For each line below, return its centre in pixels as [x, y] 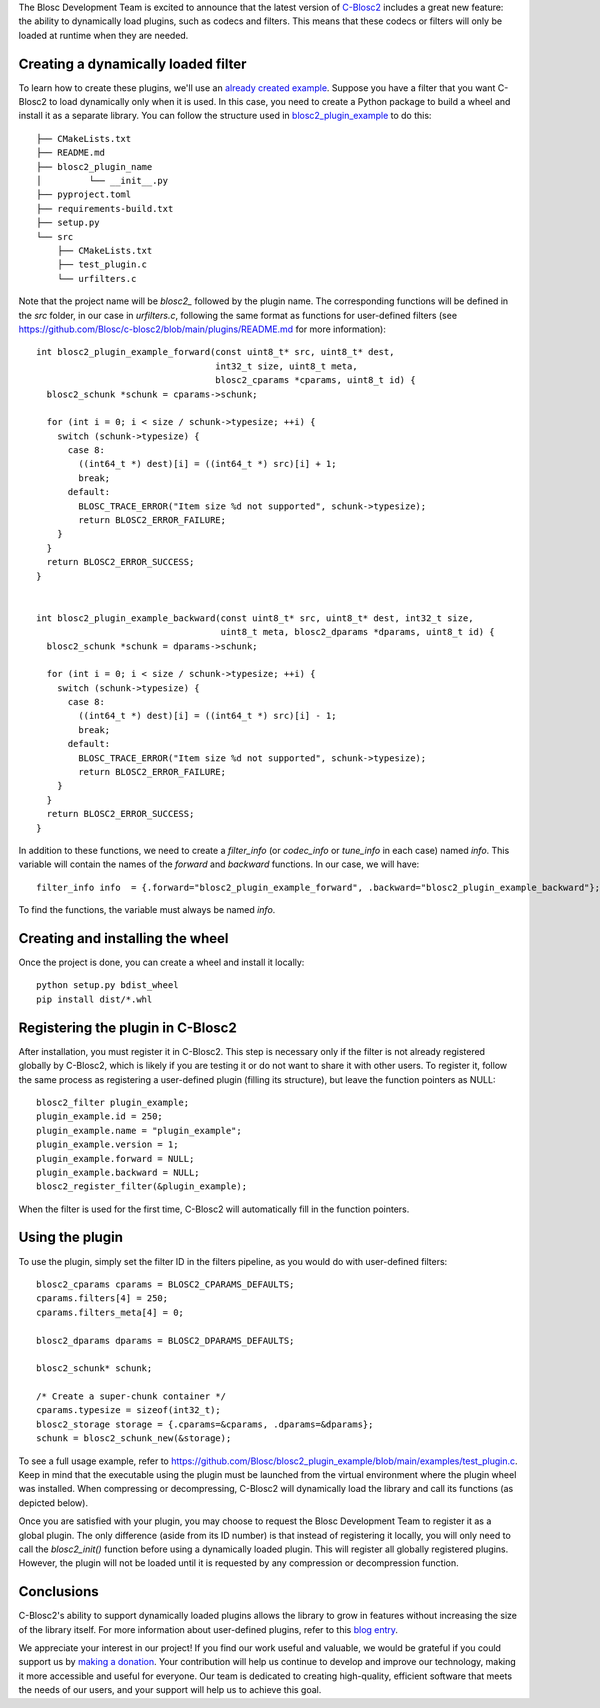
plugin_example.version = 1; [107, 1144]
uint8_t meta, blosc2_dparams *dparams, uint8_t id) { [357, 632]
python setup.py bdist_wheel [107, 985]
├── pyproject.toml [84, 194]
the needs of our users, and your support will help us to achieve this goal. [170, 1690]
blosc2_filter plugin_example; [113, 1102]
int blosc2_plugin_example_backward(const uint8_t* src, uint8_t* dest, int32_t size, [255, 618]
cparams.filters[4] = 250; [102, 1298]
